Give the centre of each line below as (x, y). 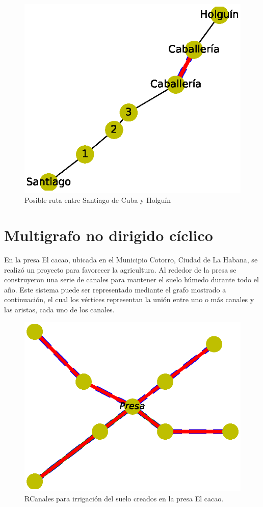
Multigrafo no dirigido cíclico (109, 235)
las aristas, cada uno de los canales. (59, 310)
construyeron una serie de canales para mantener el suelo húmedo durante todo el (131, 279)
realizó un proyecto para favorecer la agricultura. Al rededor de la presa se (120, 269)
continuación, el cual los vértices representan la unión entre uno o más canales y (129, 299)
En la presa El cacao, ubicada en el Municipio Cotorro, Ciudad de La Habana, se (131, 260)
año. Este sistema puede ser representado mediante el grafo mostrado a (115, 289)
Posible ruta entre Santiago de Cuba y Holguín (98, 200)
